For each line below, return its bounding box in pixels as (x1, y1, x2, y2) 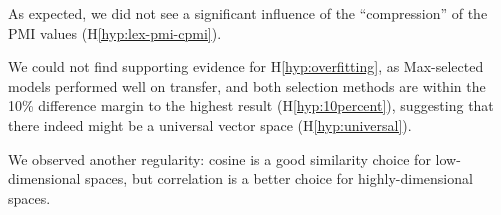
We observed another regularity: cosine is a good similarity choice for (8, 148, 431, 169)
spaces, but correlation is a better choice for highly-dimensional (85, 168, 473, 189)
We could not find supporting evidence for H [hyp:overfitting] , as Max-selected (8, 56, 484, 77)
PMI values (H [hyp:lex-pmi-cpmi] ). (8, 22, 222, 43)
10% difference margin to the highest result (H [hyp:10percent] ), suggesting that (8, 95, 494, 116)
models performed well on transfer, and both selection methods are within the (8, 75, 486, 96)
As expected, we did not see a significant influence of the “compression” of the (8, 3, 488, 23)
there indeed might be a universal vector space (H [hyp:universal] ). (8, 114, 412, 135)
